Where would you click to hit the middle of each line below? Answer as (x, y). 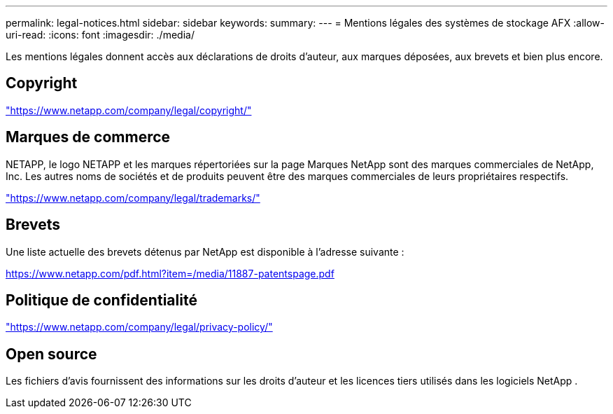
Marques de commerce (88, 137)
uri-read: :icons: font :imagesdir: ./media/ (100, 35)
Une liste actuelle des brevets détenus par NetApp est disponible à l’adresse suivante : (205, 251)
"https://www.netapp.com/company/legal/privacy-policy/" (139, 327)
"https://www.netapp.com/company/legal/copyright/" (129, 110)
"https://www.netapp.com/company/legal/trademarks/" (133, 198)
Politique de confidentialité (101, 300)
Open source (51, 354)
